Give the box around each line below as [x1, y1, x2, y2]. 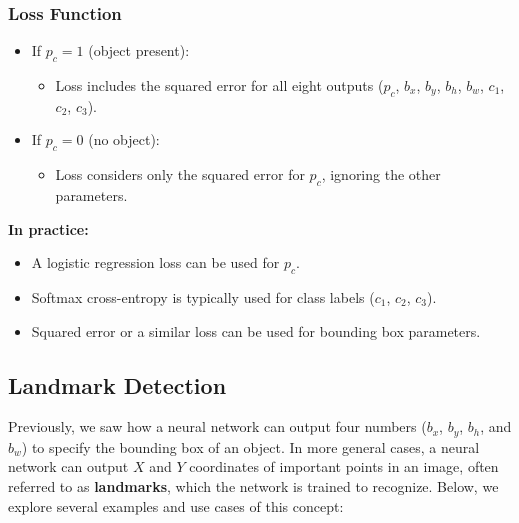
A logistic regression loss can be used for [31, 252, 280, 273]
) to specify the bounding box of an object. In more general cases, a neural [21, 436, 480, 457]
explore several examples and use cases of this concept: [8, 495, 344, 516]
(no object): [88, 129, 160, 150]
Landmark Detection [8, 369, 227, 400]
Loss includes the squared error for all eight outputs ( [55, 75, 384, 96]
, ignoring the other [321, 164, 441, 185]
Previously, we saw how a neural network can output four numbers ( [8, 416, 427, 437]
